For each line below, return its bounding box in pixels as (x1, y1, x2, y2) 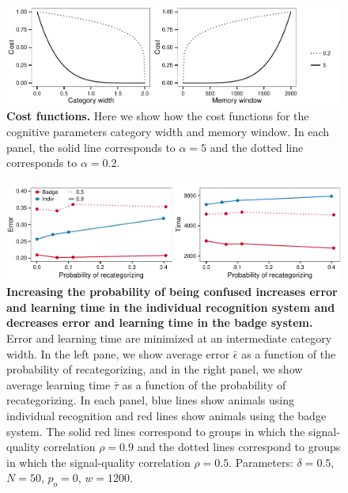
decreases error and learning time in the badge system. (6, 314, 313, 331)
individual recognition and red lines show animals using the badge (6, 407, 327, 423)
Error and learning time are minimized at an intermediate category (6, 330, 332, 346)
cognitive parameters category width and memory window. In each (6, 123, 330, 140)
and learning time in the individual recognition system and (6, 298, 335, 315)
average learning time (6, 376, 111, 393)
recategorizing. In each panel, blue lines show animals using (6, 392, 294, 408)
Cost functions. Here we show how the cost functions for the (6, 108, 309, 124)
